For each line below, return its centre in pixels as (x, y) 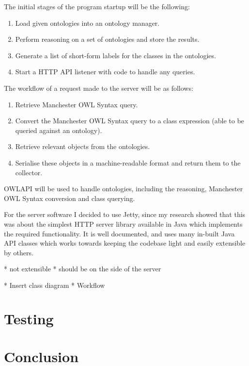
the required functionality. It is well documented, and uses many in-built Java (119, 233)
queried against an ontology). (59, 130)
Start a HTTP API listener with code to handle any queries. (105, 72)
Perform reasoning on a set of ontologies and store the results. (107, 39)
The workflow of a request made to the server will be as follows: (99, 88)
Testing (29, 318)
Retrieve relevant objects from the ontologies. (83, 146)
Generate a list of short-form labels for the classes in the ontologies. (116, 55)
